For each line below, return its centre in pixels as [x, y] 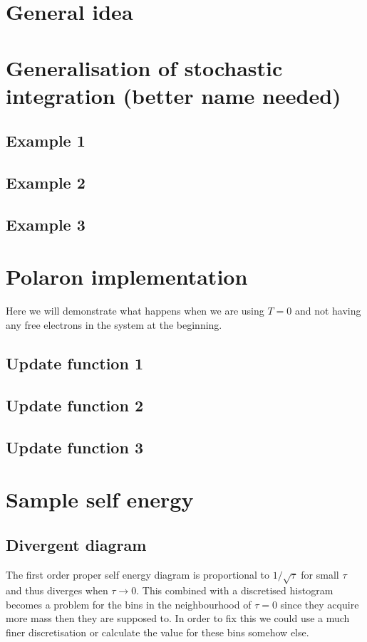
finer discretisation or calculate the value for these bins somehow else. [157, 632]
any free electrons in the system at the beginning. [114, 325]
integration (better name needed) [174, 95]
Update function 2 [74, 405]
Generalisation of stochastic [144, 67]
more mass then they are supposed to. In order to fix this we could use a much [178, 618]
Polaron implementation [127, 277]
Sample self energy [100, 499]
